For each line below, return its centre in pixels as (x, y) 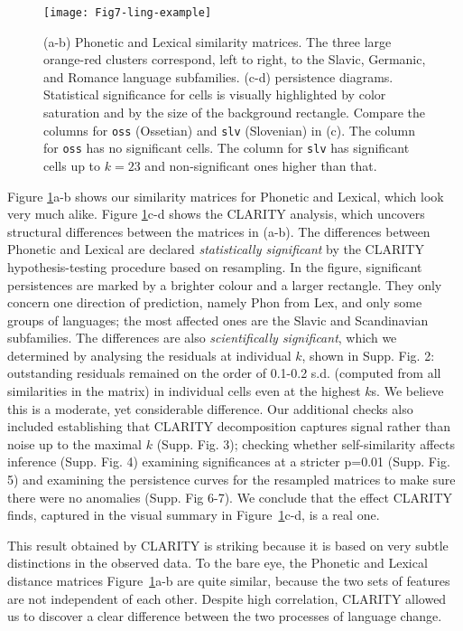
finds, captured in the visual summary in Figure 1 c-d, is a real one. (194, 515)
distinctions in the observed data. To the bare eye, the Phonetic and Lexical (218, 563)
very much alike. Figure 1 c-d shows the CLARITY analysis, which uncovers (216, 214)
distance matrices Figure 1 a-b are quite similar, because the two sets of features (229, 580)
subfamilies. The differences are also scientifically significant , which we (202, 338)
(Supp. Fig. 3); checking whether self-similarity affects (306, 443)
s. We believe (407, 391)
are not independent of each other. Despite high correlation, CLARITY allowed (227, 598)
